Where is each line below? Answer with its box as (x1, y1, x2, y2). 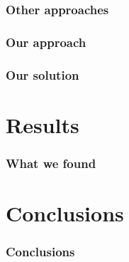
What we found (6, 154, 96, 172)
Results (6, 110, 79, 139)
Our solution (6, 65, 79, 83)
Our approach (6, 33, 86, 51)
